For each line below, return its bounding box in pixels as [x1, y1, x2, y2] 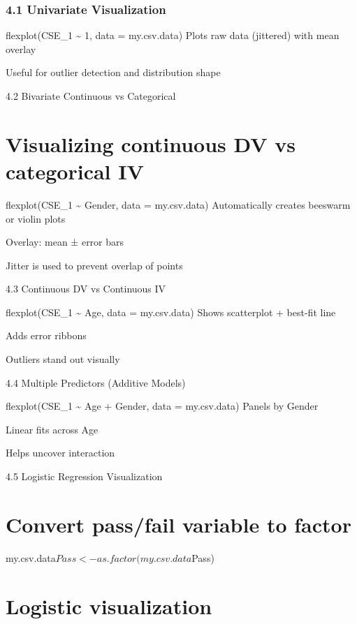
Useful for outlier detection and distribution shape [6, 65, 221, 80]
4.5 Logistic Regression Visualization [6, 469, 163, 484]
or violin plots [6, 211, 66, 225]
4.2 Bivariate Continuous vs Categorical [6, 89, 176, 103]
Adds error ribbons [6, 328, 87, 343]
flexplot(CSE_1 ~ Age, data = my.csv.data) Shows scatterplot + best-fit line [6, 304, 336, 319]
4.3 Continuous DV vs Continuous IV [6, 281, 166, 296]
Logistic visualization [6, 591, 212, 620]
